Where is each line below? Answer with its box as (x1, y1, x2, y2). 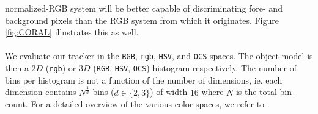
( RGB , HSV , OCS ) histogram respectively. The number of (93, 62, 297, 74)
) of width (150, 85, 188, 98)
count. (5, 98, 28, 110)
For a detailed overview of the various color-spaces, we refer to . (31, 98, 270, 110)
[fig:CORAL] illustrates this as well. (5, 26, 139, 38)
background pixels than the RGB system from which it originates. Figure (5, 13, 279, 26)
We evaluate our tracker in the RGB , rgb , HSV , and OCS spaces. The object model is (5, 49, 313, 62)
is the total (235, 85, 277, 98)
